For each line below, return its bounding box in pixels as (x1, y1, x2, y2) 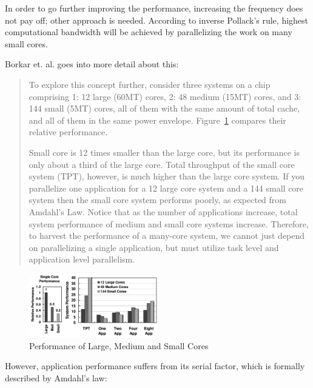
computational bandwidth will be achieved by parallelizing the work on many (5, 25, 292, 38)
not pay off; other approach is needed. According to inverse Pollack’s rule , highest (5, 13, 309, 26)
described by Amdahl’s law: (5, 371, 107, 384)
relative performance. (29, 125, 108, 138)
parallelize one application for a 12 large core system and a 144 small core (29, 181, 304, 194)
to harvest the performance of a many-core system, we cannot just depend (29, 229, 305, 242)
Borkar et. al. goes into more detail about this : (5, 58, 179, 70)
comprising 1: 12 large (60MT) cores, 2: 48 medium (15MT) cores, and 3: (29, 90, 301, 102)
